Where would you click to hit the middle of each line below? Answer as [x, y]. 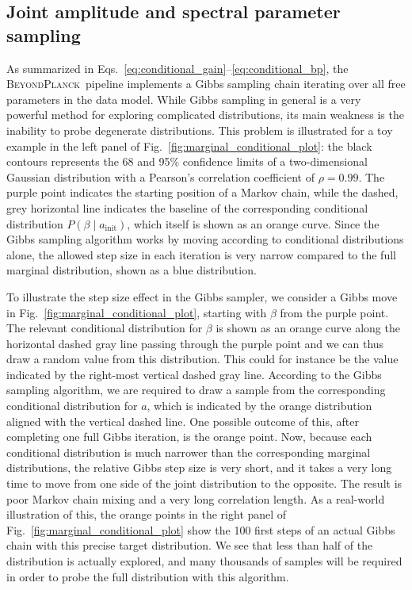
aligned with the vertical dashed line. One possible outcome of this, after [183, 421]
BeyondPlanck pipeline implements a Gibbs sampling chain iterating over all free [206, 84]
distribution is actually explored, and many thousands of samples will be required [204, 561]
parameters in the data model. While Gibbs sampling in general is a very [184, 99]
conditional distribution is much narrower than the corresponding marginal [189, 452]
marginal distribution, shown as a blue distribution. [132, 270]
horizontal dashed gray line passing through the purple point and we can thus [195, 343]
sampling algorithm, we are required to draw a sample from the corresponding [196, 390]
